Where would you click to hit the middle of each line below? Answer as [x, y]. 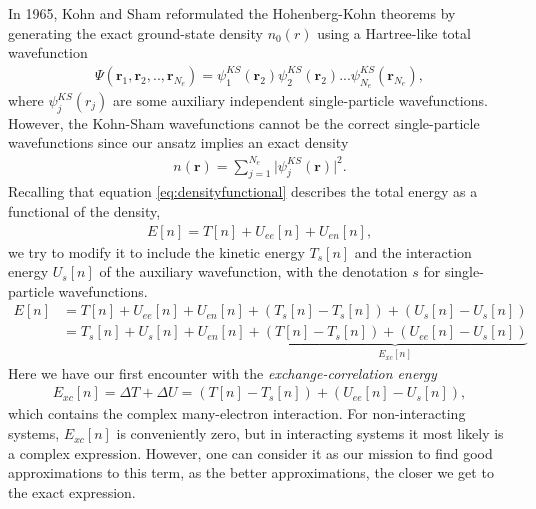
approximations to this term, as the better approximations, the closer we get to [251, 472]
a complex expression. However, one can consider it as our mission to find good [250, 452]
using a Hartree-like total [394, 32]
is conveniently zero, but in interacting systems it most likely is [310, 433]
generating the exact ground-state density [135, 32]
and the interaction [413, 251]
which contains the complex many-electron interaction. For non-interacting [237, 413]
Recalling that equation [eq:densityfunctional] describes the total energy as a [243, 191]
